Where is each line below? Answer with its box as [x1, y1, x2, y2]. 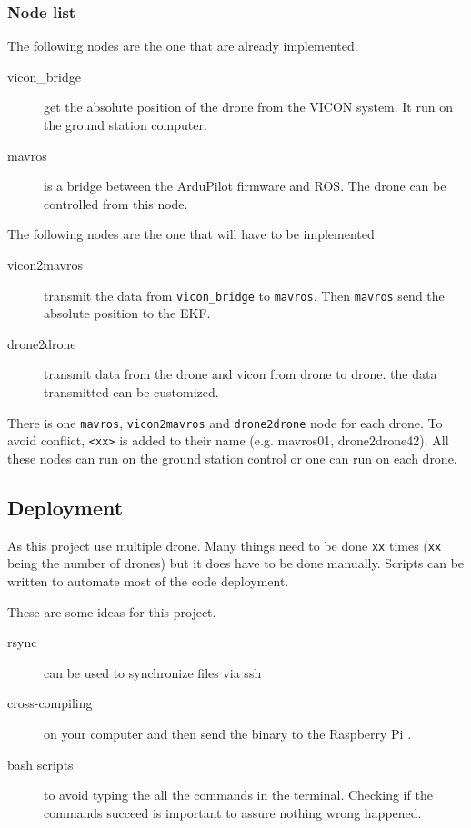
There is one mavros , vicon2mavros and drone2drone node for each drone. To [7, 413, 443, 432]
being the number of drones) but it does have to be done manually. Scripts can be [7, 554, 465, 573]
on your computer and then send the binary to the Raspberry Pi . [44, 723, 412, 743]
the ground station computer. [44, 115, 207, 134]
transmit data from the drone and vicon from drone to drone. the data [44, 364, 437, 384]
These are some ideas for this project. [7, 602, 216, 621]
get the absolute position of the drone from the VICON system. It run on [44, 97, 453, 116]
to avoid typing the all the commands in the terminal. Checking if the [44, 785, 433, 804]
